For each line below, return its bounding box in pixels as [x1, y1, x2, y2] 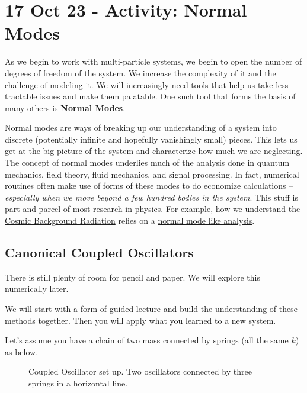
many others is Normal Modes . [5, 101, 126, 114]
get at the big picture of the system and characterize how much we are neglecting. [5, 144, 303, 157]
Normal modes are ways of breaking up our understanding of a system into [5, 121, 277, 134]
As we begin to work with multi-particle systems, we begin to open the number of [5, 55, 302, 67]
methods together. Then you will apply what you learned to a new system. [5, 314, 276, 326]
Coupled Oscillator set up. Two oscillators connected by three [28, 365, 252, 378]
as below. [5, 345, 39, 357]
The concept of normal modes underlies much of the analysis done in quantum [5, 156, 290, 169]
